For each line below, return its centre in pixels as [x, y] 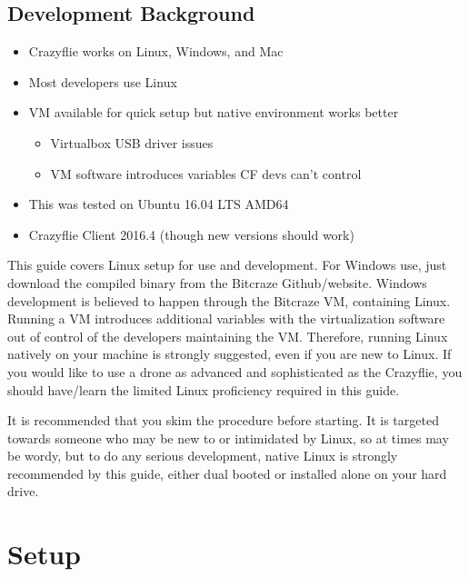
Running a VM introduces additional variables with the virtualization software [226, 318]
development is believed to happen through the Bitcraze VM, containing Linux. [229, 300]
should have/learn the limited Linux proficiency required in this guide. [204, 389]
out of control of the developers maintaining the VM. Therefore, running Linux [228, 336]
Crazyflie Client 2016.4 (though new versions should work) [191, 234]
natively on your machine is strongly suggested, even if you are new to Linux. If [230, 354]
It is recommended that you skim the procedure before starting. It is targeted [223, 420]
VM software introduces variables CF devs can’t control [206, 173]
